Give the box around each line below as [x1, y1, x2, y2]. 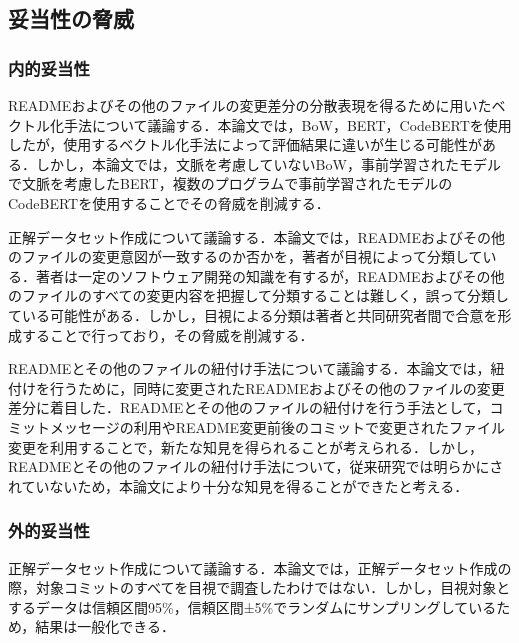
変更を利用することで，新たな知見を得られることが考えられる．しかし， [8, 436, 484, 457]
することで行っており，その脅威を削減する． [21, 324, 314, 345]
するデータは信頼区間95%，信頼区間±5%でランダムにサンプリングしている [8, 596, 497, 617]
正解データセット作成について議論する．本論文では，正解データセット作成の [8, 557, 512, 578]
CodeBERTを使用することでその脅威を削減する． [8, 192, 330, 213]
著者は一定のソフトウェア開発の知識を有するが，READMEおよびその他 [35, 265, 505, 286]
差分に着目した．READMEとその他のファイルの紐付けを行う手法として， [8, 397, 490, 418]
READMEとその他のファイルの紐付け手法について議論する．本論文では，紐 [8, 358, 505, 379]
